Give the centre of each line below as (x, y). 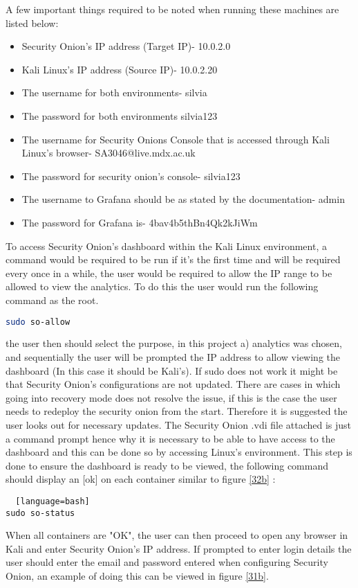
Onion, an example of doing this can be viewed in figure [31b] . (137, 576)
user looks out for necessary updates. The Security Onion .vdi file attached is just (179, 424)
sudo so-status (40, 513)
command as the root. (52, 300)
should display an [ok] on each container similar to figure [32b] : (141, 479)
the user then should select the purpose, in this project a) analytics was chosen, (174, 343)
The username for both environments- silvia (114, 92)
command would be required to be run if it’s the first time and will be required (173, 259)
